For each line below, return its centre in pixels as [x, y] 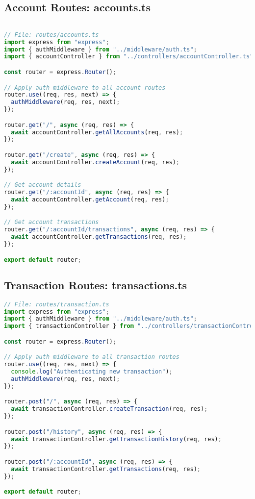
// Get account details [43, 185]
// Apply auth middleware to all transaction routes [92, 357]
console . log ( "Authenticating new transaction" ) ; [92, 372]
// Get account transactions [51, 222]
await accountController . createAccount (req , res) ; [95, 162]
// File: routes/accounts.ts [51, 35]
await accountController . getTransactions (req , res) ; [99, 237]
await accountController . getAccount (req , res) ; [90, 200]
